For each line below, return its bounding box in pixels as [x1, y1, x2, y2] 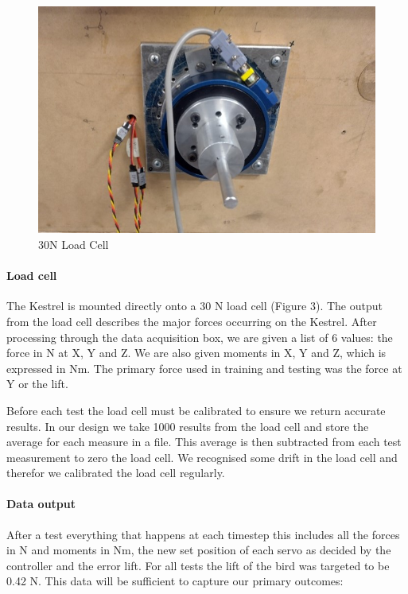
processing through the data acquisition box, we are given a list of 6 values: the [6, 328, 393, 345]
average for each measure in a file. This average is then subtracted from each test [6, 433, 402, 450]
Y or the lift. [6, 375, 68, 392]
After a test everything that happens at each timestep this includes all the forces [6, 526, 400, 542]
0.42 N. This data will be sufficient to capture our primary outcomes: [6, 573, 344, 589]
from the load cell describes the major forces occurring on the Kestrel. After [6, 313, 377, 329]
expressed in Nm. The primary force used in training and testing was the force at [6, 359, 402, 376]
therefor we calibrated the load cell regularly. [6, 464, 225, 481]
